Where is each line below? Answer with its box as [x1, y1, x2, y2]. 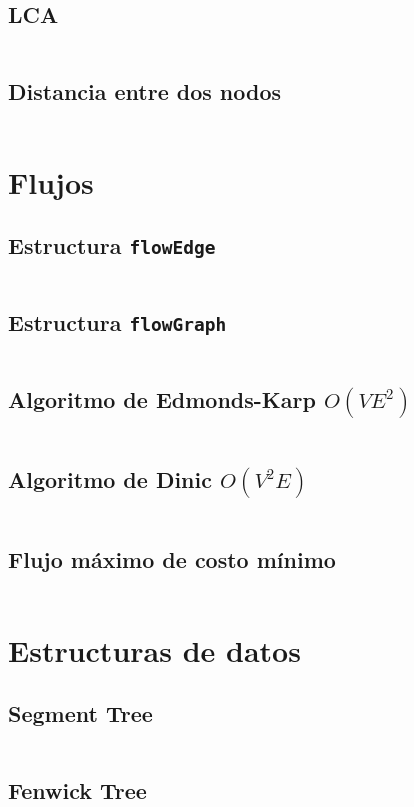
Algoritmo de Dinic [8, 463, 212, 494]
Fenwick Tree [8, 774, 147, 805]
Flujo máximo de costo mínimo [8, 543, 336, 574]
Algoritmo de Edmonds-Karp [8, 383, 316, 414]
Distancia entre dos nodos [8, 75, 282, 106]
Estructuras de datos [8, 629, 301, 670]
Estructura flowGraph [8, 306, 227, 337]
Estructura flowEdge [8, 230, 216, 261]
